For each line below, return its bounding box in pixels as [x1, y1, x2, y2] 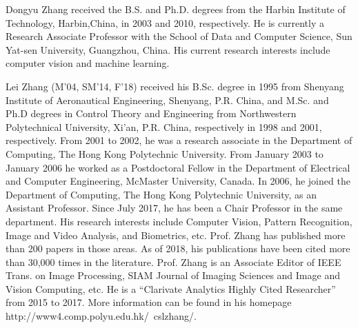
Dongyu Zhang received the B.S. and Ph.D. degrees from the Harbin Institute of [6, 2, 346, 16]
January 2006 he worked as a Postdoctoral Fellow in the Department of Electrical [6, 160, 350, 174]
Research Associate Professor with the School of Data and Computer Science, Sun [6, 29, 352, 43]
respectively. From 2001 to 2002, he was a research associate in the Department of [6, 133, 352, 147]
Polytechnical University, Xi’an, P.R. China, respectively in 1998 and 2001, [6, 119, 322, 134]
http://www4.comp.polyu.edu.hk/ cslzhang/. [6, 309, 197, 323]
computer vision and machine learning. [6, 56, 170, 70]
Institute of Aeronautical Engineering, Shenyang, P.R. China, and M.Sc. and [6, 92, 329, 107]
